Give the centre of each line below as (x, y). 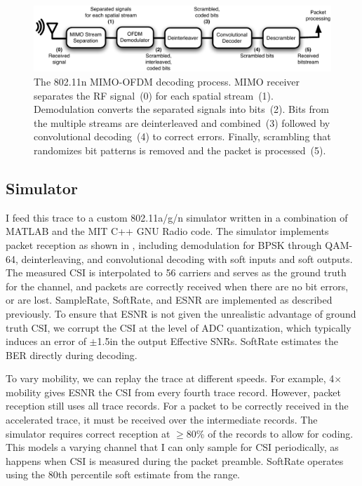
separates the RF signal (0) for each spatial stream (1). (154, 95)
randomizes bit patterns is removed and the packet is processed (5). (180, 150)
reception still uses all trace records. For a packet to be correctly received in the (177, 406)
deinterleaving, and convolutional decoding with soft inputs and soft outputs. (187, 258)
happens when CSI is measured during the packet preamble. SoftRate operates (175, 460)
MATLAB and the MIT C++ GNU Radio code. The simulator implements (167, 231)
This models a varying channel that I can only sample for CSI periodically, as (172, 447)
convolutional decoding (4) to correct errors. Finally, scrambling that (182, 136)
